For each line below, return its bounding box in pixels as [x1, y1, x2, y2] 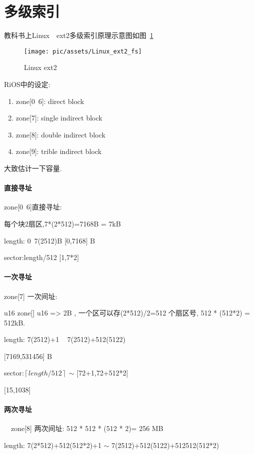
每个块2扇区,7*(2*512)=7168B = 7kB [4, 218, 121, 228]
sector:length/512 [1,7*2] [4, 252, 79, 262]
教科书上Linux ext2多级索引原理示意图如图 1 [4, 30, 154, 40]
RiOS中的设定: [4, 78, 50, 89]
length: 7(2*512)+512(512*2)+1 [4, 440, 102, 450]
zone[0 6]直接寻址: [4, 201, 62, 212]
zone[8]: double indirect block [15, 129, 106, 139]
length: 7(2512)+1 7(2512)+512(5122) [4, 334, 126, 344]
